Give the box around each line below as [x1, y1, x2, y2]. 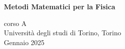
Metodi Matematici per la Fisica [4, 1, 115, 11]
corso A [4, 18, 27, 28]
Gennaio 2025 [4, 37, 45, 47]
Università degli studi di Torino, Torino [4, 27, 122, 38]
